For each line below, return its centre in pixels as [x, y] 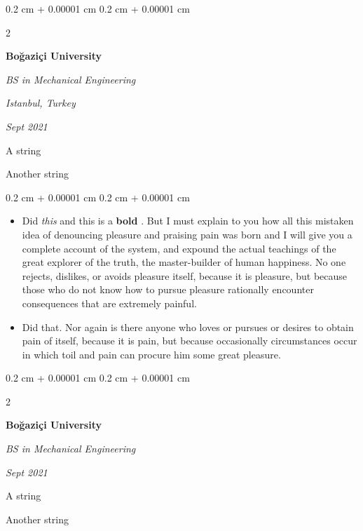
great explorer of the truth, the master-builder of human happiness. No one [184, 262]
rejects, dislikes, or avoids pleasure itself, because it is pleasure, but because [185, 275]
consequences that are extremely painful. [109, 303]
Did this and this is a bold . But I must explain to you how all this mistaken [188, 221]
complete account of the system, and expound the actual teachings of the [179, 248]
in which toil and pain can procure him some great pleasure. [151, 354]
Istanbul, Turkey [41, 103]
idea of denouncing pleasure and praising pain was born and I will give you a [187, 234]
